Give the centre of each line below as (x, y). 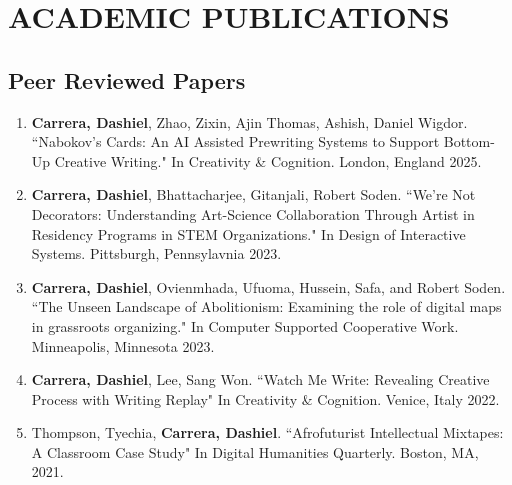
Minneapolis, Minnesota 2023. (123, 345)
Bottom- (469, 141)
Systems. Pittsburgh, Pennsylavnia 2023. (156, 253)
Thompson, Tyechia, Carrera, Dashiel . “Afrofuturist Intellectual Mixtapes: (267, 432)
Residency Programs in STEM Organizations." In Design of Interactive (248, 233)
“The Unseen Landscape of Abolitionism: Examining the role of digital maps (266, 306)
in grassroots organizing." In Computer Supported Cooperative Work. (245, 325)
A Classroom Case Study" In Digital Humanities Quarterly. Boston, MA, (255, 451)
